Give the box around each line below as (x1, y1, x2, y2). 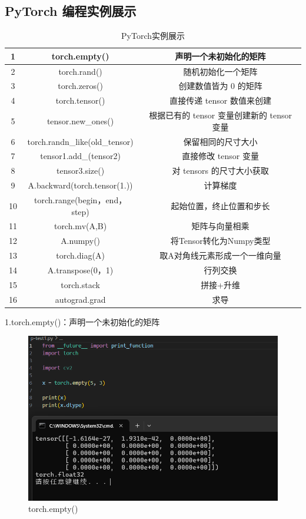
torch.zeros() (58, 80, 103, 92)
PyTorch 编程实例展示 (5, 2, 137, 20)
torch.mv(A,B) (54, 220, 107, 232)
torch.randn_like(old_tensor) (27, 135, 134, 147)
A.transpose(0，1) (47, 263, 114, 276)
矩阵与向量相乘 (191, 220, 250, 232)
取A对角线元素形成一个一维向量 (159, 249, 281, 262)
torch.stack (61, 278, 100, 290)
